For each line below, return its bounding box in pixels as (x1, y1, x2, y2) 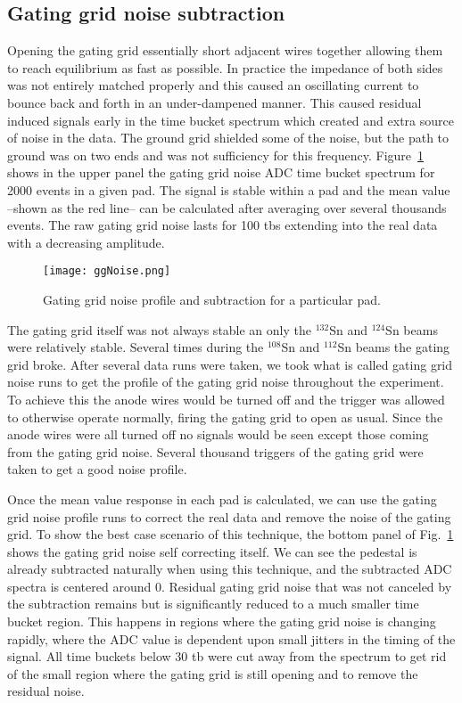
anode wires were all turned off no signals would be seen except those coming (7, 425, 429, 444)
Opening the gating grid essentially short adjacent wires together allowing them (7, 41, 443, 60)
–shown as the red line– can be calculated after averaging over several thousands (7, 198, 447, 217)
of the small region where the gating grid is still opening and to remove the (7, 664, 418, 683)
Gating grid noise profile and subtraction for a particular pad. (43, 290, 381, 308)
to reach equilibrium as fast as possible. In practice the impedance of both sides (7, 58, 443, 77)
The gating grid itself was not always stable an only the (7, 320, 311, 339)
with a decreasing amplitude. (7, 233, 165, 251)
